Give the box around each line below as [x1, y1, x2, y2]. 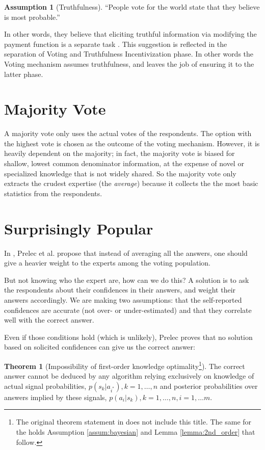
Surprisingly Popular [4, 218, 153, 239]
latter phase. [4, 68, 43, 79]
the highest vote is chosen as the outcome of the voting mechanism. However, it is [4, 138, 260, 148]
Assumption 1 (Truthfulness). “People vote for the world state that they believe [4, 2, 260, 12]
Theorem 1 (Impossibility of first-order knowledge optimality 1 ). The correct [4, 359, 245, 371]
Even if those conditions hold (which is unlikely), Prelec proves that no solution [4, 331, 253, 342]
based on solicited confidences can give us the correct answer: [4, 341, 195, 352]
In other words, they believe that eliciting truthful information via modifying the [4, 29, 257, 39]
